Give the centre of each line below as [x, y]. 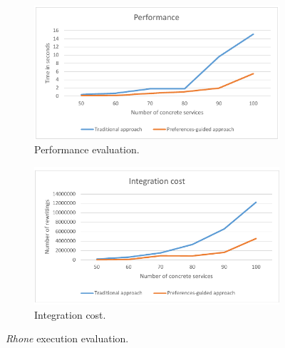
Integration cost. [70, 314]
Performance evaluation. [87, 149]
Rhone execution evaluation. [67, 338]
